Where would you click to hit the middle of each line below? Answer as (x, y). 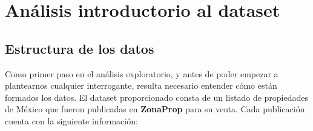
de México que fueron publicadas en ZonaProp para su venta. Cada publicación (155, 109)
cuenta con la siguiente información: (71, 120)
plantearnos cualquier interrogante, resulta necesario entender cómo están (141, 85)
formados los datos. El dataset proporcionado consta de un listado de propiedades (157, 97)
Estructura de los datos (80, 48)
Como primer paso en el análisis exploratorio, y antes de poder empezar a (142, 73)
